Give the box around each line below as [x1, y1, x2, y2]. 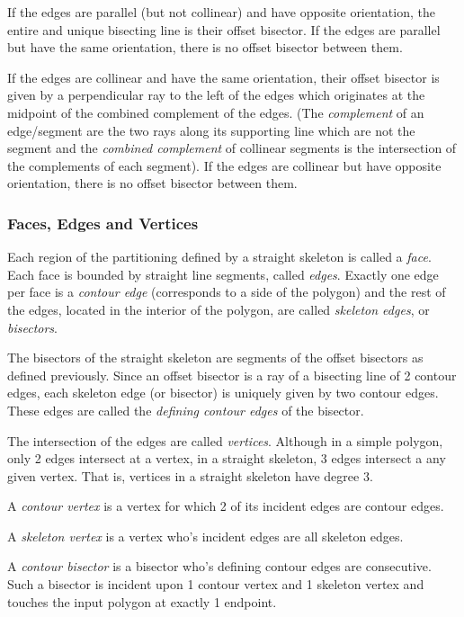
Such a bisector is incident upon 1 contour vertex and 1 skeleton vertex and [7, 575, 424, 594]
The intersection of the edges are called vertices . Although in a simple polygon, [7, 431, 443, 450]
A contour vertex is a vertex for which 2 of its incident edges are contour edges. [7, 496, 444, 515]
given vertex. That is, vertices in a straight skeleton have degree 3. [7, 466, 373, 485]
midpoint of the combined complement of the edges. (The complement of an [7, 103, 424, 121]
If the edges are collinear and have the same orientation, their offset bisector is [7, 67, 440, 86]
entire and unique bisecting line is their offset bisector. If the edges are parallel [7, 20, 441, 39]
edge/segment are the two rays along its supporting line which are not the [7, 121, 415, 139]
